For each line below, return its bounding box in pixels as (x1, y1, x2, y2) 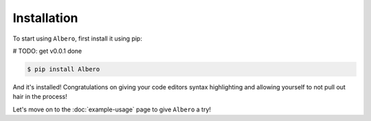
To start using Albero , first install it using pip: (12, 34, 142, 43)
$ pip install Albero (27, 65, 100, 73)
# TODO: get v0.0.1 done (12, 47, 82, 55)
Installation (12, 10, 78, 25)
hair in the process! (12, 93, 68, 101)
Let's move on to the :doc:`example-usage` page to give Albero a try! (12, 105, 212, 113)
